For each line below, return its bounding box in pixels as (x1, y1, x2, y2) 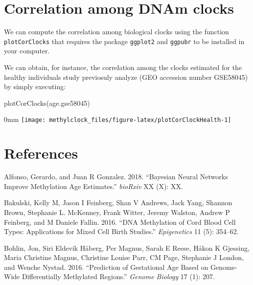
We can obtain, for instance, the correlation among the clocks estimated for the (4, 62, 242, 72)
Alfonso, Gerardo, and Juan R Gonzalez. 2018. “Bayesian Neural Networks (4, 171, 228, 182)
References (4, 143, 78, 163)
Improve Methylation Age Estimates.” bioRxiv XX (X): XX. (4, 181, 183, 191)
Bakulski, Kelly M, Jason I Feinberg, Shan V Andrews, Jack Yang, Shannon (4, 197, 232, 208)
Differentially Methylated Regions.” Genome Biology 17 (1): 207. (22, 271, 215, 282)
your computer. (4, 46, 50, 56)
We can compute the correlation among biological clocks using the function (4, 26, 229, 37)
